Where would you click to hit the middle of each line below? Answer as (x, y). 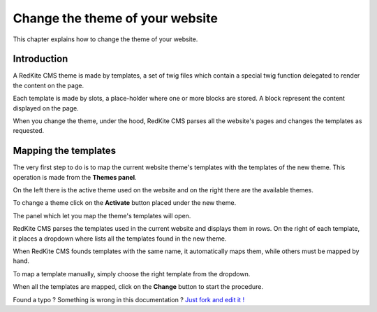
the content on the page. (48, 85)
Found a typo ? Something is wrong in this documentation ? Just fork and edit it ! (128, 299)
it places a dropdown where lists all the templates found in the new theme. (120, 239)
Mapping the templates (65, 151)
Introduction (40, 59)
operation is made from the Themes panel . (75, 177)
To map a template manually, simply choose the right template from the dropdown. (132, 274)
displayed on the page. (46, 108)
